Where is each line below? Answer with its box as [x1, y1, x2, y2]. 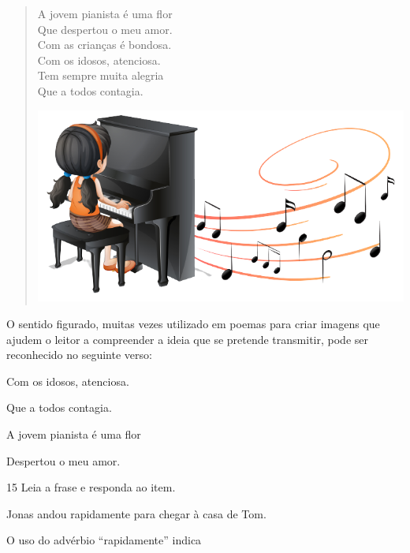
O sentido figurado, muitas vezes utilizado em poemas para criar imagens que [6, 316, 380, 332]
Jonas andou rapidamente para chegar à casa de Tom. [6, 505, 266, 521]
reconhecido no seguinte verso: [6, 346, 152, 363]
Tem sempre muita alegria [37, 67, 164, 84]
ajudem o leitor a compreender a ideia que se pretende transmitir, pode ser [6, 331, 368, 347]
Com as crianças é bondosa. [37, 36, 172, 53]
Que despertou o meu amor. [37, 21, 173, 37]
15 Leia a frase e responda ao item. [6, 479, 176, 495]
